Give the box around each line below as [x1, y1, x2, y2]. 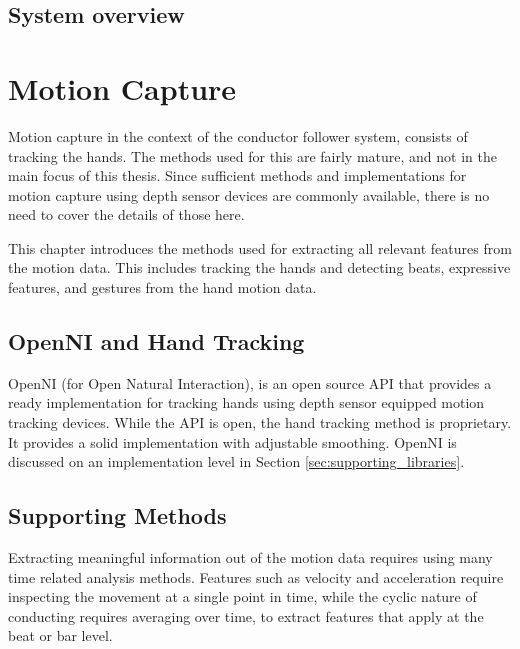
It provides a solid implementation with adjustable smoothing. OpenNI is [8, 431, 457, 452]
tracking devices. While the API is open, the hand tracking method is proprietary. [8, 412, 512, 433]
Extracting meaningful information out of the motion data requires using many [8, 547, 493, 568]
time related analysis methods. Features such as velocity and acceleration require [8, 566, 504, 587]
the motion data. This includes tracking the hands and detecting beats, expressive [8, 257, 511, 278]
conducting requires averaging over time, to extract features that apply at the [8, 605, 484, 626]
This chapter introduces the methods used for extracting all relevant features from [8, 237, 512, 258]
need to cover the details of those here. [8, 204, 245, 225]
